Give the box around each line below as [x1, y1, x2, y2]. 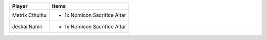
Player [12, 3, 28, 9]
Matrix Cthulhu [12, 12, 47, 18]
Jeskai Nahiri [12, 23, 43, 30]
